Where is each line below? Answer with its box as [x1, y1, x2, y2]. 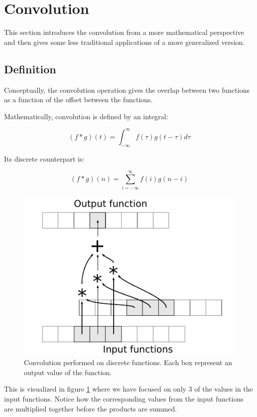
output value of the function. [24, 367, 112, 377]
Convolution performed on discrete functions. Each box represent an [24, 357, 232, 368]
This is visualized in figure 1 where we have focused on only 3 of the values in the [4, 384, 253, 394]
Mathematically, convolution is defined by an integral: [4, 111, 168, 121]
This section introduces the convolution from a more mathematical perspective [4, 27, 244, 37]
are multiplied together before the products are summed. [4, 403, 177, 414]
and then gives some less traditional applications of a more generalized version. [4, 36, 245, 47]
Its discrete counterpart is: [4, 153, 85, 164]
